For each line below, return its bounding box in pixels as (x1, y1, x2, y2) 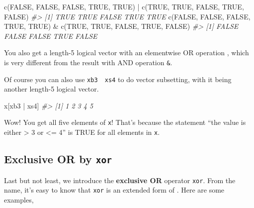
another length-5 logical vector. (4, 84, 99, 94)
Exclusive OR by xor (4, 151, 112, 167)
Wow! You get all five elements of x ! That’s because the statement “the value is (4, 117, 246, 127)
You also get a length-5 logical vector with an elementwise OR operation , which (4, 47, 249, 58)
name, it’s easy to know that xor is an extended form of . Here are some (4, 185, 225, 195)
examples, (4, 194, 34, 205)
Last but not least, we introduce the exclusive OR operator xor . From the (4, 175, 236, 185)
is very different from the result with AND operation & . (4, 57, 172, 67)
